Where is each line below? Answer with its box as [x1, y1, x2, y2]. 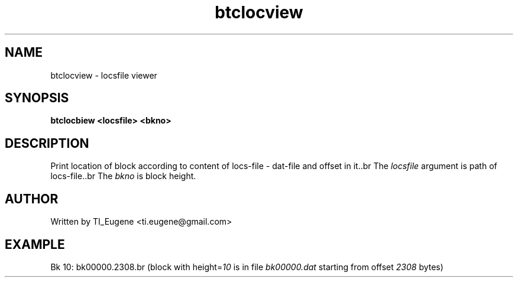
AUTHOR [5, 191, 59, 206]
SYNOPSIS [5, 90, 69, 106]
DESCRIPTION [5, 135, 89, 151]
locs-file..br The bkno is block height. [50, 171, 196, 181]
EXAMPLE [5, 236, 65, 252]
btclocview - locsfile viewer [50, 70, 157, 80]
